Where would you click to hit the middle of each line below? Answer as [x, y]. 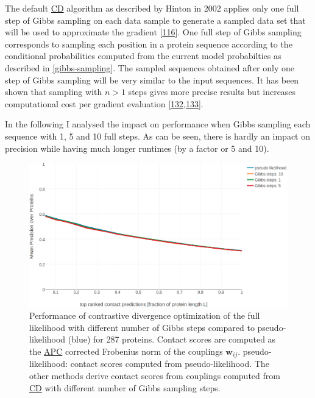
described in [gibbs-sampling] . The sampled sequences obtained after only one [150, 67]
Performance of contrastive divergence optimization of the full [145, 315]
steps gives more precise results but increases [212, 92]
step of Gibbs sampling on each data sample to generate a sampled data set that [155, 20]
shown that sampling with [54, 92]
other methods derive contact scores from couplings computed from [155, 375]
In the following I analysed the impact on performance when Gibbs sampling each [158, 124]
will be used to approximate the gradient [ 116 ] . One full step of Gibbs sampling [153, 32]
